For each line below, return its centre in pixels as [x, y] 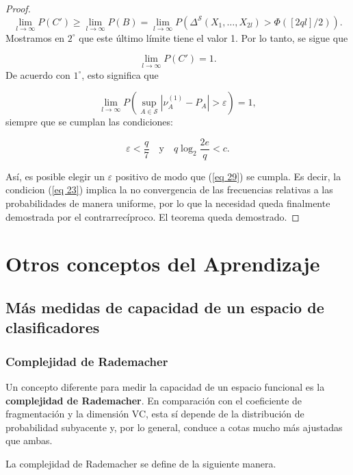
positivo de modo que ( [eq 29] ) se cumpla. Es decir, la [228, 176]
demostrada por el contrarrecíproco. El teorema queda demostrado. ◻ [153, 216]
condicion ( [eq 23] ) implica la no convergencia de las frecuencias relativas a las [169, 190]
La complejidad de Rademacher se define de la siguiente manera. [141, 463]
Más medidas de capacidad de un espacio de [165, 307]
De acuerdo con [38, 74]
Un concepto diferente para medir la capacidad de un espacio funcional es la [165, 387]
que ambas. [29, 440]
